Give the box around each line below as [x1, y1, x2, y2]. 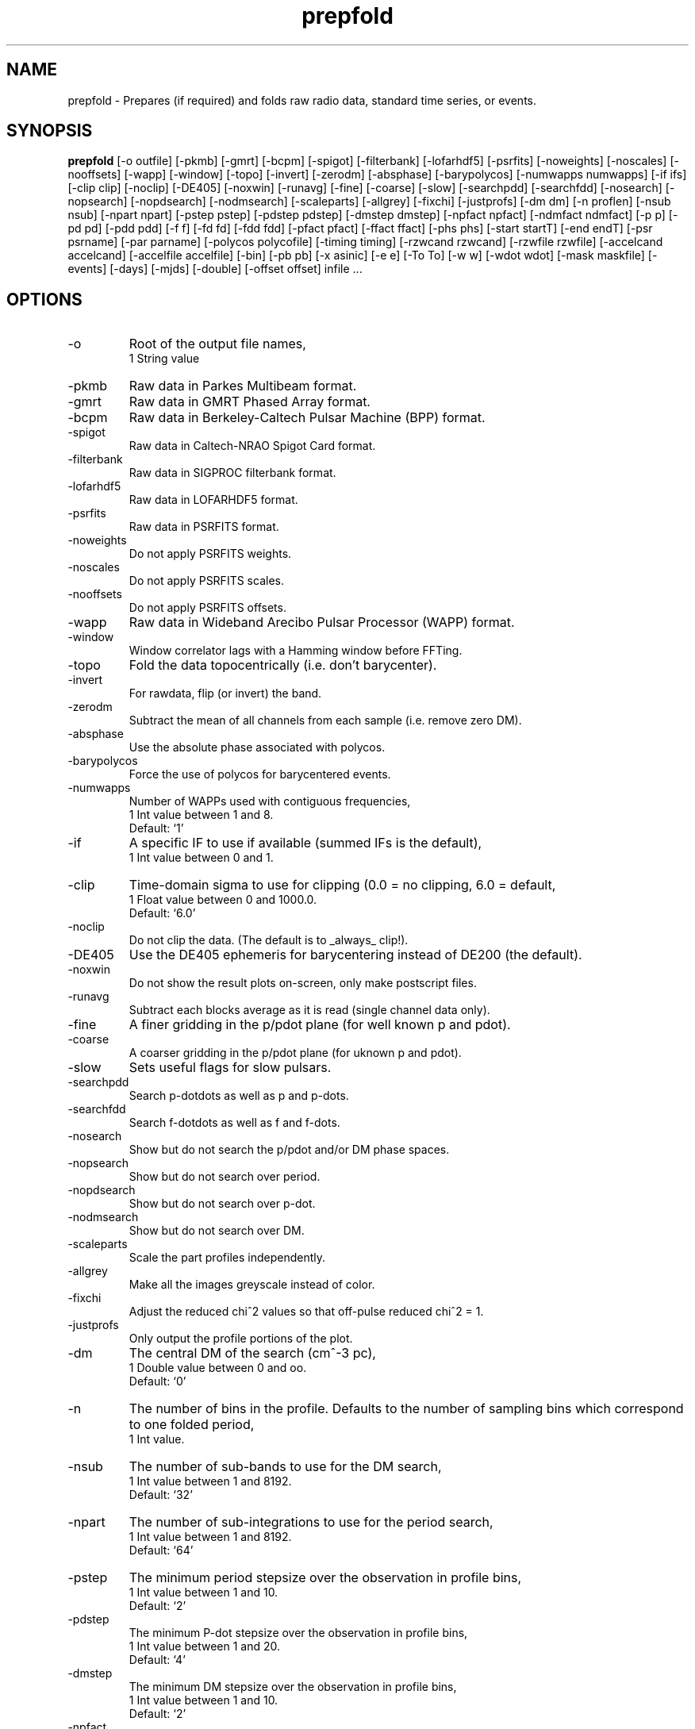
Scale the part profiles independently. [129, 1251, 325, 1265]
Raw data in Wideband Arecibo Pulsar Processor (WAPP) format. [129, 614, 515, 631]
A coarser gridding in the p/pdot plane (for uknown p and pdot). [129, 1046, 462, 1060]
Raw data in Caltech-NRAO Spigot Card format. [129, 439, 376, 453]
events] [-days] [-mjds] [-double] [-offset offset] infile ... [67, 262, 363, 276]
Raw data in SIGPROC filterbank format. [129, 466, 336, 480]
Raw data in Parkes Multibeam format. [129, 378, 357, 394]
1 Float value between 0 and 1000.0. [129, 893, 317, 907]
